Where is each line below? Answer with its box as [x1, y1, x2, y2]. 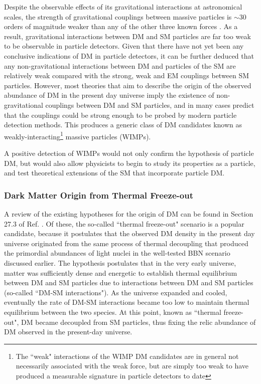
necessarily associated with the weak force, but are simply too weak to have [16, 360, 249, 371]
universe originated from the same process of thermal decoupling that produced [4, 238, 248, 248]
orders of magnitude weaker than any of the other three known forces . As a [4, 21, 238, 32]
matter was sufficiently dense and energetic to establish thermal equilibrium [4, 267, 237, 278]
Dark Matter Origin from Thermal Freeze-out [4, 188, 193, 201]
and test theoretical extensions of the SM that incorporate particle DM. [4, 167, 225, 178]
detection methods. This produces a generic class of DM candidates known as [4, 119, 242, 130]
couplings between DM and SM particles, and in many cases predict [45, 99, 254, 110]
